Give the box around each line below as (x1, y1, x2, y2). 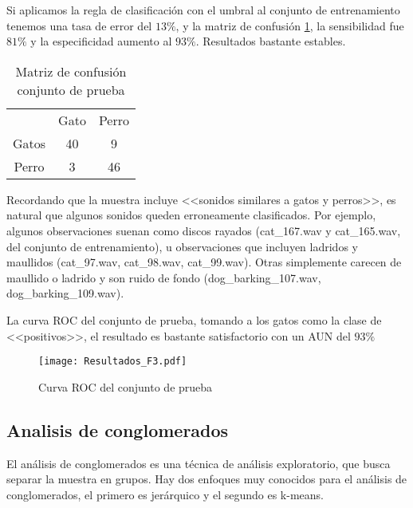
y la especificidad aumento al (30, 33, 172, 49)
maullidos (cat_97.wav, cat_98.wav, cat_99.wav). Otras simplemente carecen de (6, 254, 402, 270)
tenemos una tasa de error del (6, 17, 152, 33)
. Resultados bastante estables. (195, 33, 346, 49)
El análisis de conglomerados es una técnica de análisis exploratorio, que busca (6, 455, 391, 471)
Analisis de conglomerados (6, 417, 229, 442)
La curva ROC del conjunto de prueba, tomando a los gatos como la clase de (6, 311, 382, 328)
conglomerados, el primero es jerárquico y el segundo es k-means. (6, 486, 324, 502)
